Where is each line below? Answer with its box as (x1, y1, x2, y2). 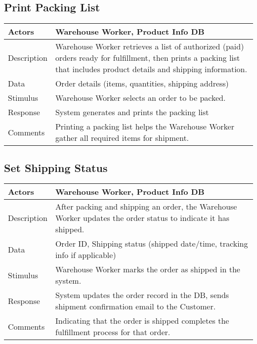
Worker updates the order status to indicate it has (55, 212, 230, 224)
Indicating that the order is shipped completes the (55, 315, 229, 327)
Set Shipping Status (4, 160, 108, 175)
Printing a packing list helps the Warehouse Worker (55, 121, 234, 132)
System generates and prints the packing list (55, 106, 209, 118)
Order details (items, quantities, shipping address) (55, 78, 229, 89)
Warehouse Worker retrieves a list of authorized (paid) (55, 41, 244, 52)
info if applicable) (55, 249, 116, 261)
